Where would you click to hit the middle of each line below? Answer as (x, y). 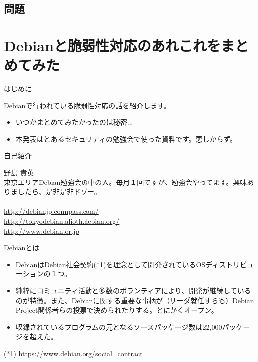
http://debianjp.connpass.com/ (51, 211)
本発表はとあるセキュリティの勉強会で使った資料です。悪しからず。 (126, 138)
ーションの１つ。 (43, 274)
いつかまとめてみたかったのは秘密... (74, 122)
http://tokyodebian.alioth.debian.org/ (62, 221)
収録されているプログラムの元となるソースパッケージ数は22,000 (119, 326)
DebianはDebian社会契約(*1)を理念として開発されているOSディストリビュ (135, 264)
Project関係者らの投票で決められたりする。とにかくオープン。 (117, 310)
